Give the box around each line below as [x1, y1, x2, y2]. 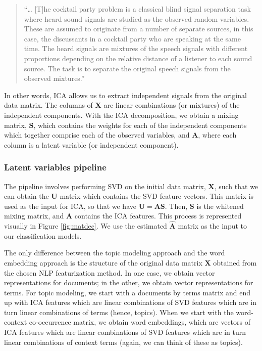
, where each [198, 129, 237, 140]
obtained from [213, 257, 257, 268]
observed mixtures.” [24, 73, 85, 83]
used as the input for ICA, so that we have [4, 200, 136, 211]
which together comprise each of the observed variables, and [4, 129, 190, 140]
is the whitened [196, 200, 244, 211]
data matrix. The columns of [4, 100, 93, 110]
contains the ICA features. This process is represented [74, 210, 242, 221]
